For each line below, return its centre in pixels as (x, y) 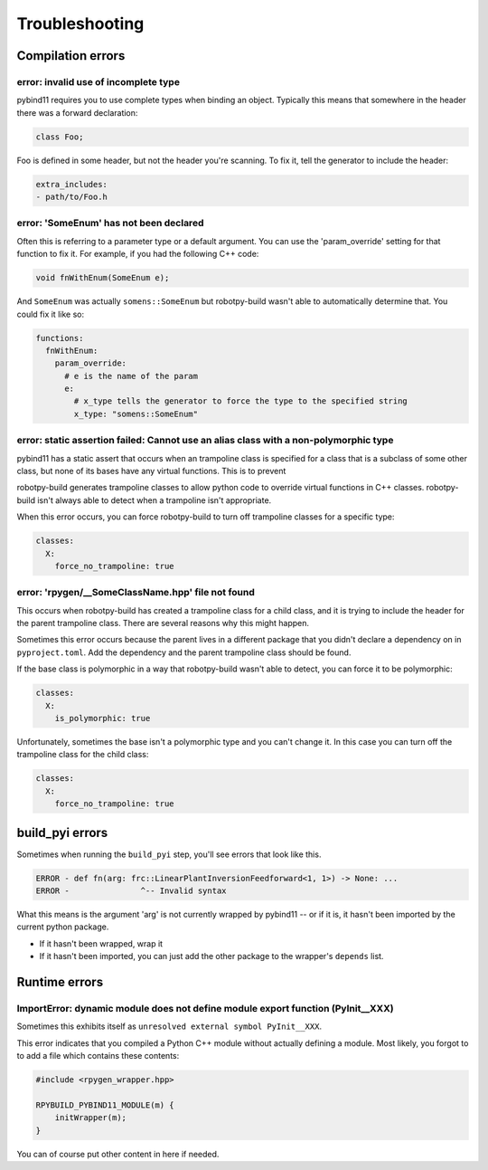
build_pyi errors (62, 832)
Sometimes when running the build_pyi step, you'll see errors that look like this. (169, 854)
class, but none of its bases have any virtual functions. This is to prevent (151, 471)
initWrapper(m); (90, 1118)
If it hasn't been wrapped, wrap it (101, 943)
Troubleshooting (80, 24)
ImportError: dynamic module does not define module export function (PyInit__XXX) (205, 1008)
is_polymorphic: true (103, 718)
